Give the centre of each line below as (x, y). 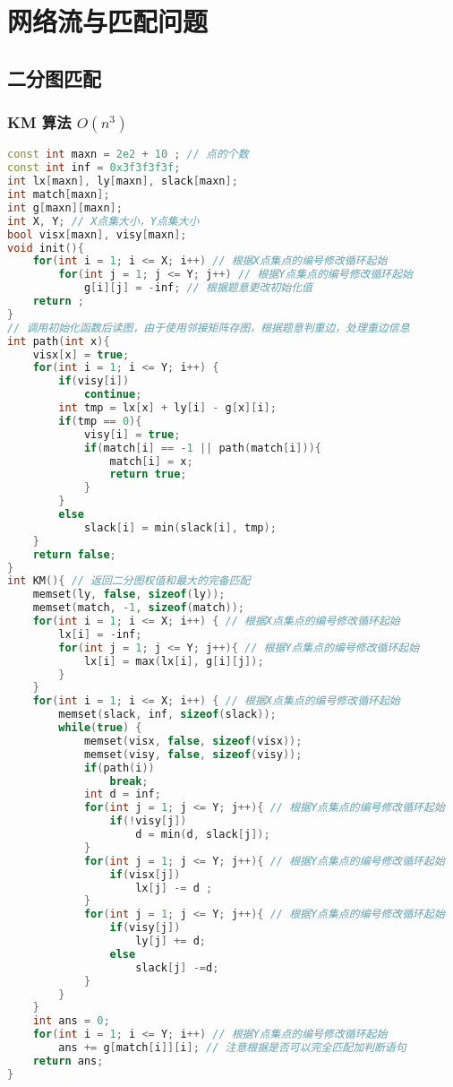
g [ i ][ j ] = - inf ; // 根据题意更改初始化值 (198, 288)
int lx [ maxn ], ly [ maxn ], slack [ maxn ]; (123, 181)
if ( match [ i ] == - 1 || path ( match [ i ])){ (202, 448)
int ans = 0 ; (71, 1021)
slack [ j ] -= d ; (177, 967)
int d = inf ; (122, 794)
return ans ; (68, 1061)
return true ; (148, 474)
